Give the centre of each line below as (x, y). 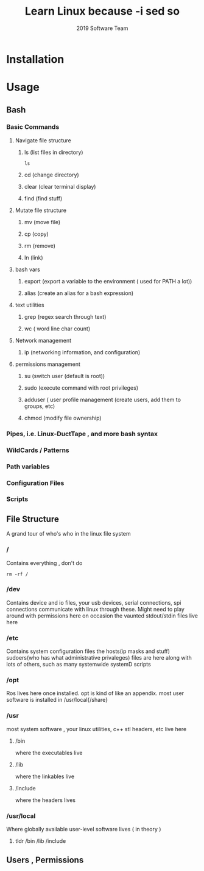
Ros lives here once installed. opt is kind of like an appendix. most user (95, 693)
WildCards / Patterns (38, 450)
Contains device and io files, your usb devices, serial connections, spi (94, 602)
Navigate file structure (43, 140)
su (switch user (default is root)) (65, 376)
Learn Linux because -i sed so (102, 11)
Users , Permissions (45, 860)
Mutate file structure (41, 210)
